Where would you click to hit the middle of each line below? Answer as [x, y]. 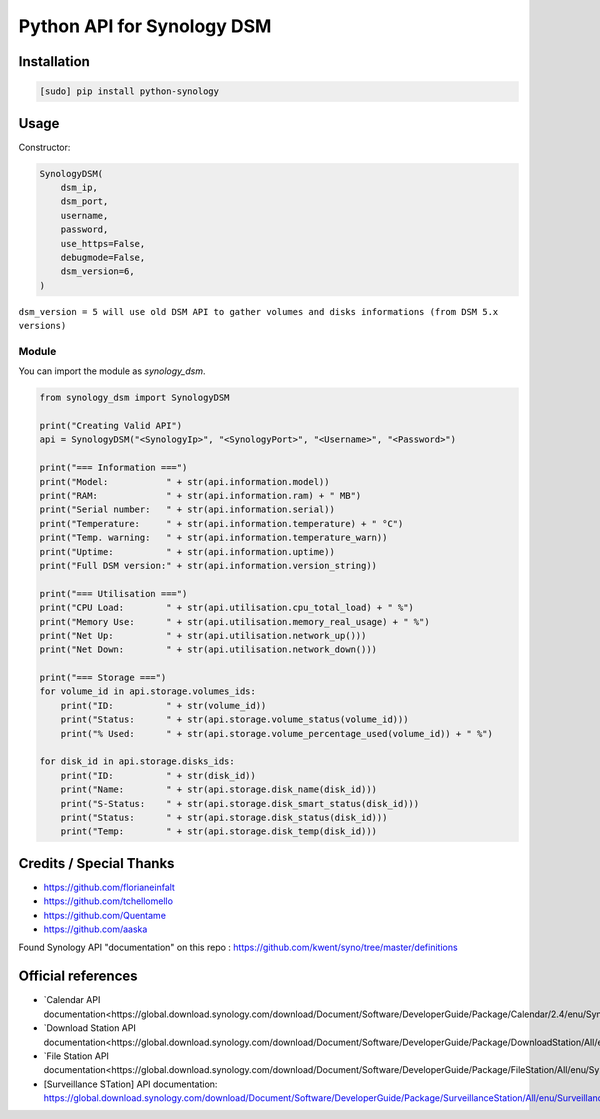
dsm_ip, [79, 188]
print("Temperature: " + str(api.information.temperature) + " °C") [221, 523]
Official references [78, 976]
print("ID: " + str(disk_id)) [158, 775]
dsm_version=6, [97, 271]
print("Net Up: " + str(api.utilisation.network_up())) [203, 635]
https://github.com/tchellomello [108, 901]
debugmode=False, [103, 257]
